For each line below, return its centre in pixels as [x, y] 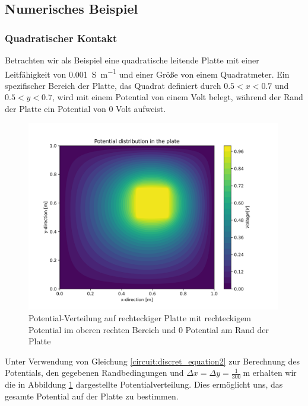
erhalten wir [274, 373]
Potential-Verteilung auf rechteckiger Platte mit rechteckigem [140, 318]
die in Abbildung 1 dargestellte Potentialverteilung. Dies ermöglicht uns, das [144, 384]
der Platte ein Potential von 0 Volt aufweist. [85, 109]
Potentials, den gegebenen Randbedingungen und [94, 373]
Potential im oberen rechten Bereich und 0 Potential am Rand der [149, 329]
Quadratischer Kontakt [61, 38]
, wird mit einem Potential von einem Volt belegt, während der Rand [178, 97]
